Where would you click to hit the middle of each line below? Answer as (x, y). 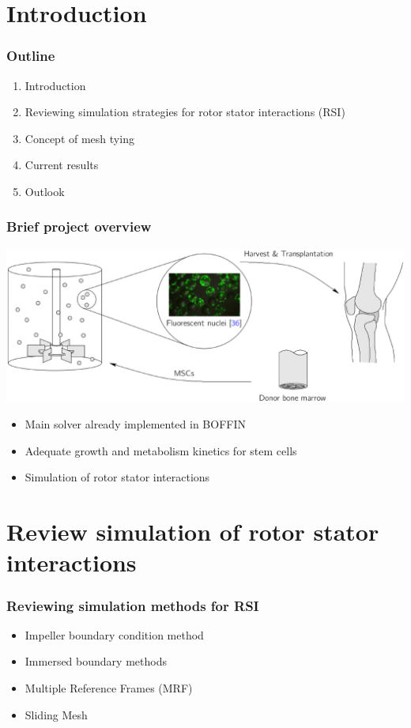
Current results (62, 165)
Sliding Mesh (56, 714)
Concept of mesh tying (79, 138)
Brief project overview (79, 226)
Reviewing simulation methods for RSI (133, 605)
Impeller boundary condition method (114, 634)
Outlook (45, 191)
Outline (31, 56)
